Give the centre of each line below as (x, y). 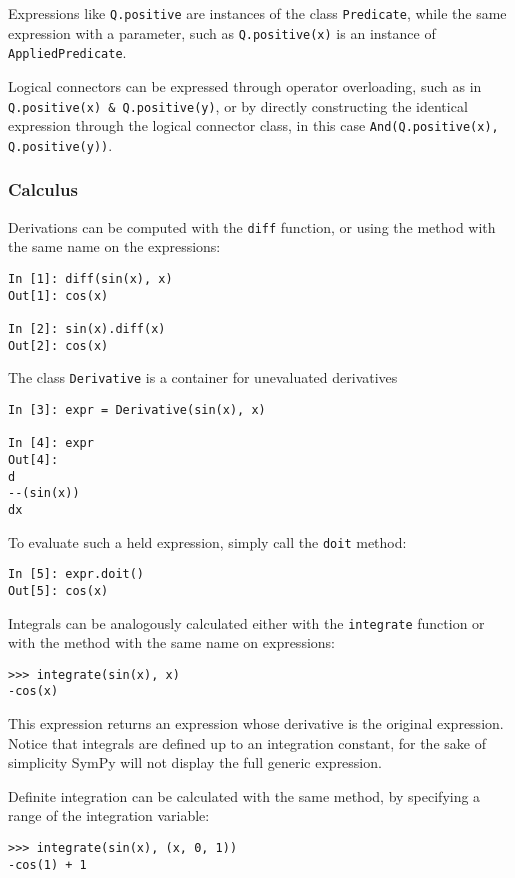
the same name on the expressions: (114, 246)
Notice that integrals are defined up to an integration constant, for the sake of (247, 742)
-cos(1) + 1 (47, 864)
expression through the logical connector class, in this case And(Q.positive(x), (253, 125)
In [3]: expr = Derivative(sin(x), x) (137, 409)
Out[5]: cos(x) (58, 590)
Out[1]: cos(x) (58, 295)
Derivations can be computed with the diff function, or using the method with (252, 226)
